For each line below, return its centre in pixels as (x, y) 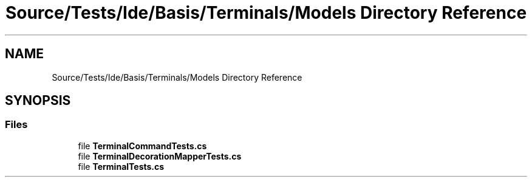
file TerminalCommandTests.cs (142, 146)
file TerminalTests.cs (121, 166)
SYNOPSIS (38, 101)
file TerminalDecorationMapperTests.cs (160, 156)
